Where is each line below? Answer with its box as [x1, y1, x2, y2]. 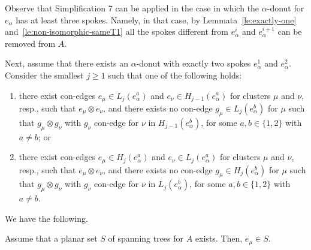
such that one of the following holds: [108, 68, 242, 81]
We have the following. [5, 212, 88, 224]
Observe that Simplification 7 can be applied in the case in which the [5, 2, 259, 14]
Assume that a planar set [5, 232, 98, 245]
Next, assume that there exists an [5, 57, 129, 70]
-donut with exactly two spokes [136, 57, 251, 70]
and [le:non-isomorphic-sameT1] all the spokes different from [5, 25, 228, 38]
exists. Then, [195, 232, 243, 245]
